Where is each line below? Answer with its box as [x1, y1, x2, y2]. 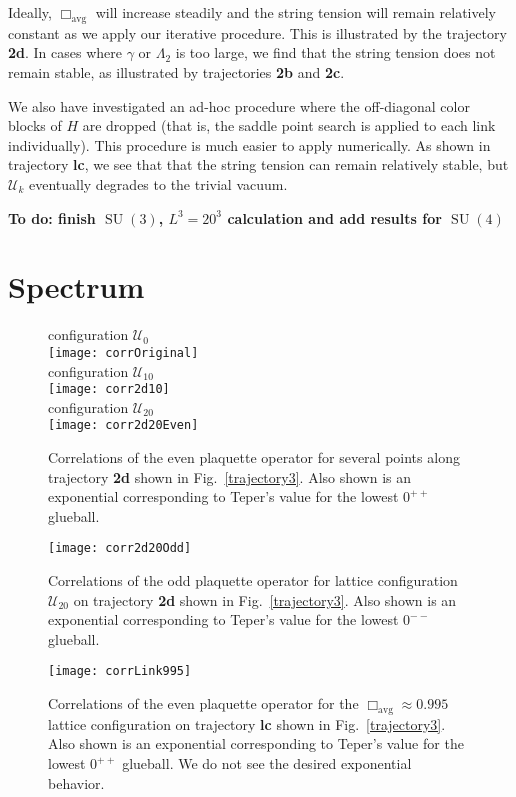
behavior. [48, 772, 105, 793]
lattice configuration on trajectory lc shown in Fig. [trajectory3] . [48, 713, 446, 734]
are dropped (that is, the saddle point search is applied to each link [82, 115, 496, 136]
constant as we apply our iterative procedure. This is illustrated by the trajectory [8, 22, 507, 43]
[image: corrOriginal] [48, 345, 199, 360]
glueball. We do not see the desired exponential [122, 753, 412, 774]
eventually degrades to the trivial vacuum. [28, 173, 288, 194]
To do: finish [8, 207, 96, 228]
